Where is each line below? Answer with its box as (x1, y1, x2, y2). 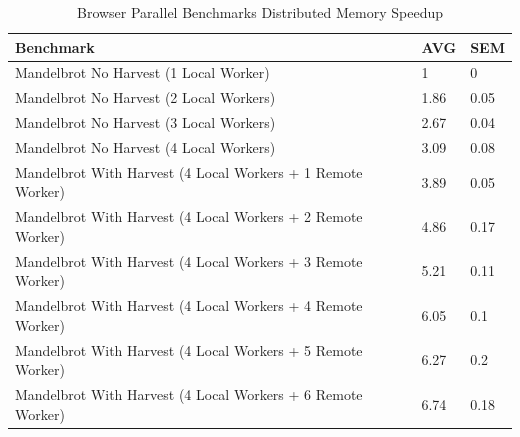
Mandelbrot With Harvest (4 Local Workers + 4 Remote (15, 295, 363, 316)
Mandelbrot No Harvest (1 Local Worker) (15, 62, 270, 83)
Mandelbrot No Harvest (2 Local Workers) (15, 87, 276, 108)
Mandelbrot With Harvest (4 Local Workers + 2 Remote (15, 206, 363, 227)
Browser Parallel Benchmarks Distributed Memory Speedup (76, 2, 444, 22)
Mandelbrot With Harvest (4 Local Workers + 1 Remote (15, 161, 363, 182)
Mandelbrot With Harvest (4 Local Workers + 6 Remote (15, 384, 363, 404)
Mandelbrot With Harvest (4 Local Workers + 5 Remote (15, 339, 363, 360)
